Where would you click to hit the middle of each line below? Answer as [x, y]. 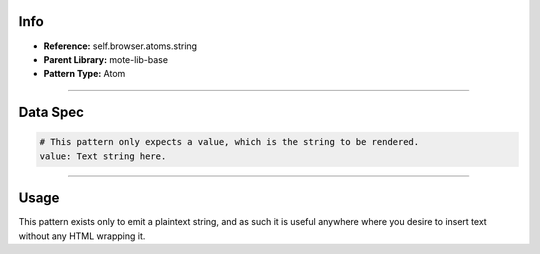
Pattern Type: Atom [84, 74]
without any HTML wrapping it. [82, 236]
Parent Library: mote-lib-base [106, 59]
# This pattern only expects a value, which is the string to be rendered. [229, 142]
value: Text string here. [103, 156]
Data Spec [51, 112]
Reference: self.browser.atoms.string [120, 46]
